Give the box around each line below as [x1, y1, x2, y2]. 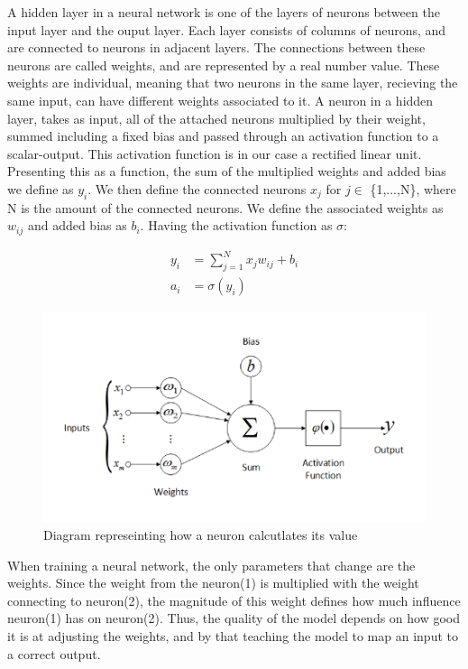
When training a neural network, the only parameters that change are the [7, 555, 416, 574]
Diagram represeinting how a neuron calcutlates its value [43, 525, 358, 544]
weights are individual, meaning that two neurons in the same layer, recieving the [7, 73, 458, 92]
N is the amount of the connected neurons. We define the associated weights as [7, 198, 444, 217]
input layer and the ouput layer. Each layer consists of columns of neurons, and [7, 20, 446, 39]
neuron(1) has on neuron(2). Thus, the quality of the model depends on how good [7, 609, 461, 627]
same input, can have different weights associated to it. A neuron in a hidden [7, 90, 434, 109]
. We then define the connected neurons [87, 179, 307, 198]
